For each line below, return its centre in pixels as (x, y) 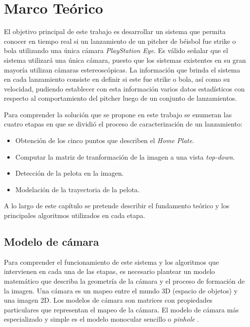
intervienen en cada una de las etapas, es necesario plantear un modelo (109, 271)
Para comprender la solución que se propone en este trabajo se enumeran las (118, 114)
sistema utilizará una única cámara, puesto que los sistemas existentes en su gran (125, 60)
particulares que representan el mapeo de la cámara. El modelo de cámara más (121, 309)
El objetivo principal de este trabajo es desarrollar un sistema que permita (115, 31)
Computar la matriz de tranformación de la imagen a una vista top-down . (125, 156)
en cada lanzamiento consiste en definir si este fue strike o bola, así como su (117, 79)
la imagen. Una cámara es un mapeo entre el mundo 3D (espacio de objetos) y (121, 290)
